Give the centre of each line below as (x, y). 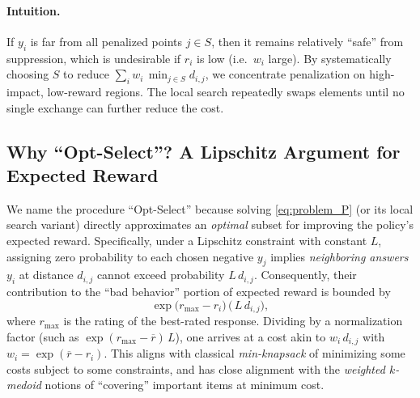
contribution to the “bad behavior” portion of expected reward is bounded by (199, 292)
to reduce (86, 74)
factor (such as (43, 336)
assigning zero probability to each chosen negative (130, 256)
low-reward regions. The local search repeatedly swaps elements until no (226, 91)
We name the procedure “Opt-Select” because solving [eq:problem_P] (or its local (210, 208)
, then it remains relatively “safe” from (308, 41)
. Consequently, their (305, 275)
